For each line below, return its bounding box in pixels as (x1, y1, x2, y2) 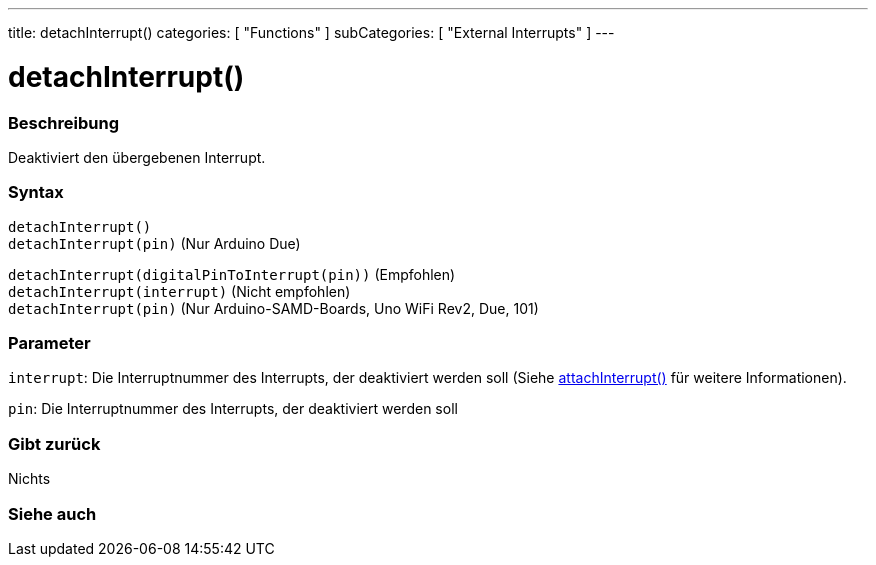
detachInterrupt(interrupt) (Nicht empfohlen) (8, 282, 351, 300)
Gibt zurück (8, 433, 101, 454)
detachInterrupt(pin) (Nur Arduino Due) (8, 234, 301, 252)
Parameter (8, 333, 91, 353)
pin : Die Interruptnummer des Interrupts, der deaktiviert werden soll (8, 400, 458, 418)
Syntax (8, 182, 64, 203)
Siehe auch (8, 503, 97, 524)
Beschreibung (8, 112, 120, 133)
